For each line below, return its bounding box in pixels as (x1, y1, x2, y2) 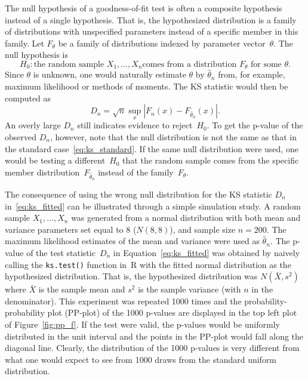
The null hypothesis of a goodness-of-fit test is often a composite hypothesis (5, 2, 282, 14)
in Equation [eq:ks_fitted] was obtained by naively (113, 246, 300, 258)
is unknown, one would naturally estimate (33, 68, 186, 81)
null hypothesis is (5, 48, 69, 61)
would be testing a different (5, 154, 106, 167)
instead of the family (98, 165, 174, 178)
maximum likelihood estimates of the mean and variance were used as (5, 235, 260, 247)
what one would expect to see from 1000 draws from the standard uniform (5, 353, 277, 365)
